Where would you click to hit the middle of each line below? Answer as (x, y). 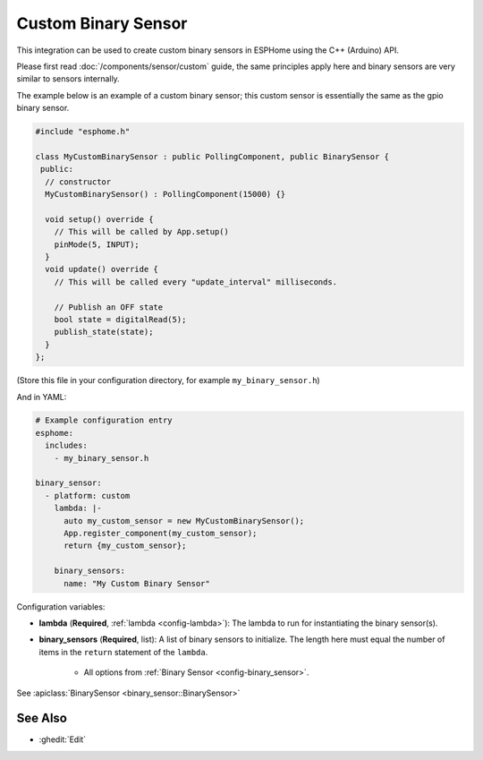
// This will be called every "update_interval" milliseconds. (196, 282)
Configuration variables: (61, 606)
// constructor (78, 182)
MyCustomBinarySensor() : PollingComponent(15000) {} (165, 194)
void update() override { (102, 269)
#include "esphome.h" (83, 132)
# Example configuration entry (104, 420)
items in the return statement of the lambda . (123, 652)
